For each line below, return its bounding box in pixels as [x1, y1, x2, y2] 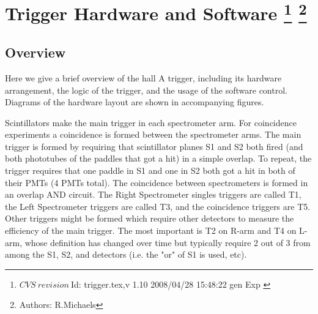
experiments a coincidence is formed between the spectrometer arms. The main [5, 128, 301, 141]
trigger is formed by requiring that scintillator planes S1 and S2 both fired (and [5, 140, 303, 152]
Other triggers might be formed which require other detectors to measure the [5, 212, 294, 225]
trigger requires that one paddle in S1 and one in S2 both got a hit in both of [5, 164, 295, 177]
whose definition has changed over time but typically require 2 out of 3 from [24, 236, 311, 249]
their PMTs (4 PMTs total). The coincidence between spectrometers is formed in [5, 176, 308, 189]
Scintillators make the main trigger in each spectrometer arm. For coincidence [5, 116, 297, 129]
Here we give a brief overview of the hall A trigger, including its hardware [5, 71, 282, 84]
